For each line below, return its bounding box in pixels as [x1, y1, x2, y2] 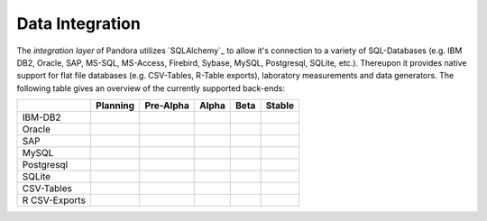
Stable [265, 99, 295, 112]
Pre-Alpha [144, 99, 189, 112]
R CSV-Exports [22, 194, 86, 207]
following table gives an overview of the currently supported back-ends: [16, 82, 286, 94]
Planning [96, 99, 135, 112]
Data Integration [16, 14, 142, 33]
